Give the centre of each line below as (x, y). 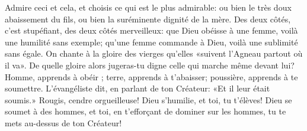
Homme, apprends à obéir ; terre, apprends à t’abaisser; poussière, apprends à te (151, 76)
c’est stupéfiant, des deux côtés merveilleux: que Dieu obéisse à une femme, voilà (151, 30)
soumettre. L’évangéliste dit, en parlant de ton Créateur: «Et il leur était (137, 88)
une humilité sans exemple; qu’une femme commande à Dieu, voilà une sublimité (151, 42)
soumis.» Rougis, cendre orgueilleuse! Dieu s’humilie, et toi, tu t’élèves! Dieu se (148, 99)
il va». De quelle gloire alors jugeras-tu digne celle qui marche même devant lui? (150, 65)
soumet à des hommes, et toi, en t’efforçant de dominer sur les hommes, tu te (145, 111)
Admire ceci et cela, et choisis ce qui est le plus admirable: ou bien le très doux (148, 7)
